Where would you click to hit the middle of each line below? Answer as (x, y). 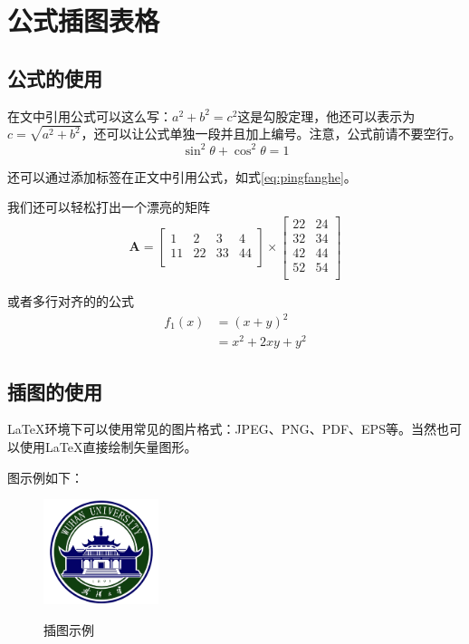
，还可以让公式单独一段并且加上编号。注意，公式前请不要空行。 (271, 134)
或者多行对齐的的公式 (71, 300)
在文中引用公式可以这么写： (90, 115)
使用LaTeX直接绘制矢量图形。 (108, 446)
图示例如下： (45, 477)
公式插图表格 (84, 20)
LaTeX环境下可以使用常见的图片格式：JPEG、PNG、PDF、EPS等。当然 (222, 429)
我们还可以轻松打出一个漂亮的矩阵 (109, 207)
